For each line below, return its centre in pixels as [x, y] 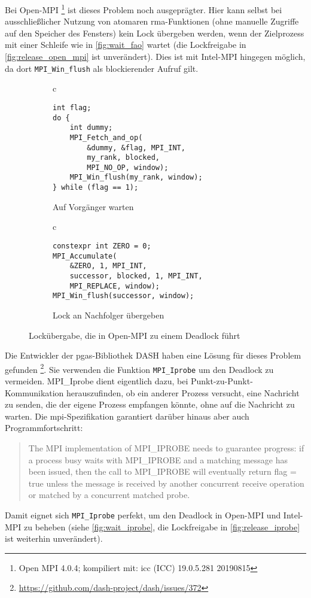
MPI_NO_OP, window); [128, 167]
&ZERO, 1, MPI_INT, [108, 266]
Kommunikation [34, 392]
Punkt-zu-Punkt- [222, 381]
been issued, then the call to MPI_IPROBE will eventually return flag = [162, 471]
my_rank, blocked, [123, 158]
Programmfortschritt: [44, 428]
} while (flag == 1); [96, 188]
